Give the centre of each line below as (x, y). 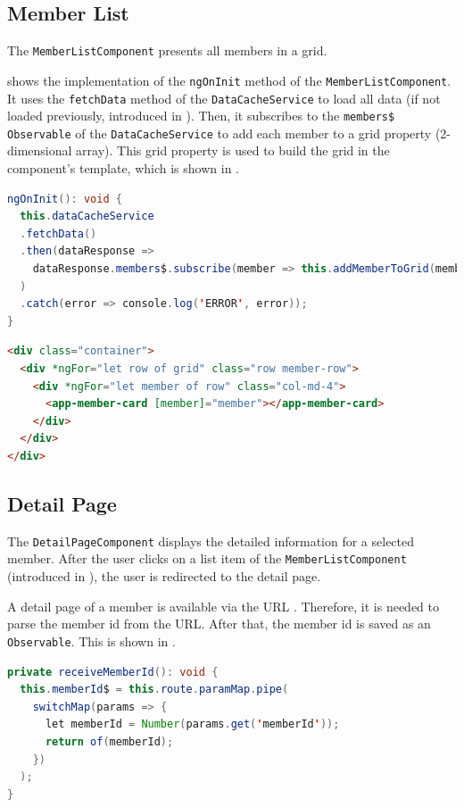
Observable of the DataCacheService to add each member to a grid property (220, 133)
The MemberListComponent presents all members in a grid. (167, 50)
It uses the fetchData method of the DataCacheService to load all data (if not (224, 98)
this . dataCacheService (87, 216)
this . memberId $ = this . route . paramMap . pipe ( (154, 690)
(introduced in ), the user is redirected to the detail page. (164, 576)
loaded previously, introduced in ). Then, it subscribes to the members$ (201, 116)
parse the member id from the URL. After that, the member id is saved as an (219, 624)
